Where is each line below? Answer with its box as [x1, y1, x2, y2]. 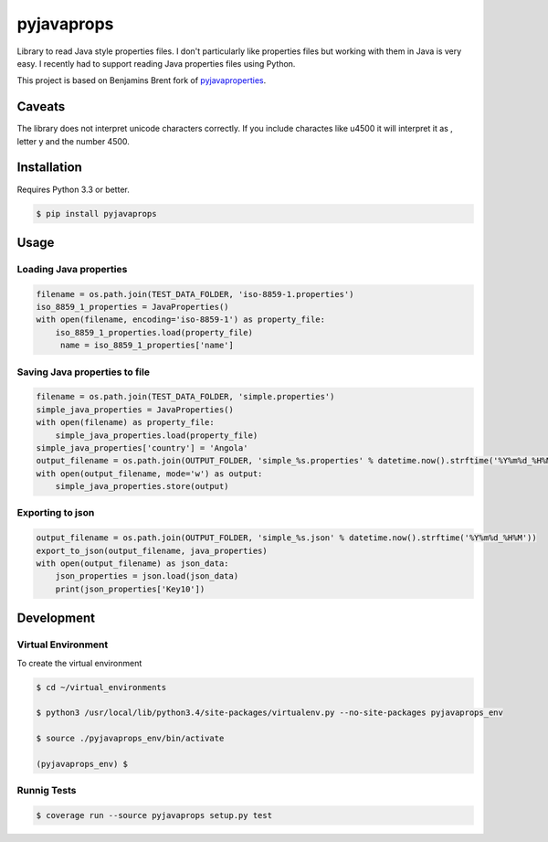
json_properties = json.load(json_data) [55, 571, 239, 581]
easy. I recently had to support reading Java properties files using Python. [16, 58, 296, 69]
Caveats [16, 99, 66, 114]
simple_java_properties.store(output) [55, 481, 229, 492]
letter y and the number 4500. [16, 135, 130, 146]
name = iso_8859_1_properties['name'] [59, 340, 235, 351]
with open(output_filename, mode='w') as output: [36, 468, 263, 479]
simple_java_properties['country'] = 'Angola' [36, 442, 248, 453]
